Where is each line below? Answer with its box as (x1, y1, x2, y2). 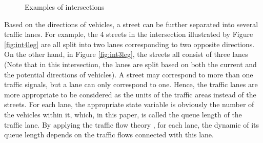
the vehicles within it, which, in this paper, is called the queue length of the (4, 109, 242, 119)
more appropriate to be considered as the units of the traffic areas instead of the (4, 89, 256, 99)
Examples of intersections (25, 2, 105, 12)
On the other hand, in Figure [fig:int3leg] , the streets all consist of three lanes (4, 49, 248, 59)
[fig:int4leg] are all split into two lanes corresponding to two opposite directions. (4, 38, 255, 49)
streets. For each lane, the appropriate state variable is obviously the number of (4, 99, 254, 110)
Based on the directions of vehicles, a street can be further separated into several (4, 18, 258, 29)
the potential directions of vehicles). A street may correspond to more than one (4, 69, 253, 79)
